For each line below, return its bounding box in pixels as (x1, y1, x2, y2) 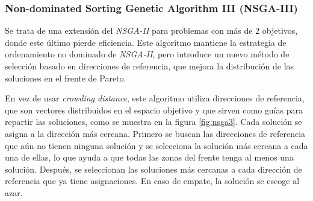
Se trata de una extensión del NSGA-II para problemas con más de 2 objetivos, (5, 24, 298, 37)
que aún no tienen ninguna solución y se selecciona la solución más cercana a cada (5, 139, 308, 152)
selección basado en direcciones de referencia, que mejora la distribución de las (5, 60, 294, 72)
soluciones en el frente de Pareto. (5, 71, 126, 84)
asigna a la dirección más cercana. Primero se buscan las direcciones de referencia (5, 127, 306, 139)
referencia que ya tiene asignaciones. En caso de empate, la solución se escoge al (5, 174, 300, 187)
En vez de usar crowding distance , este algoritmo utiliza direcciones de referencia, (5, 92, 305, 104)
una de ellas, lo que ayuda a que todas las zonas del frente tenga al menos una (5, 151, 294, 164)
